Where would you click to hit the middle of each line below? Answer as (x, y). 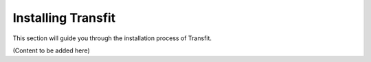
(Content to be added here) (52, 50)
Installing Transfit (64, 18)
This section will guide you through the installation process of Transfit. (112, 38)
